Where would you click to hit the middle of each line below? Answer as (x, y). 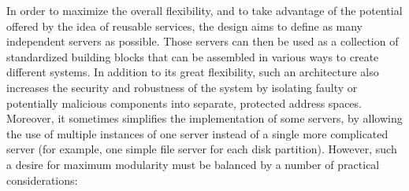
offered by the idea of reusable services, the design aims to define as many (185, 26)
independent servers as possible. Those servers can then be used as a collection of (203, 41)
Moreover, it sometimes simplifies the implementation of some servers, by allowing (204, 118)
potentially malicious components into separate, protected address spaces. (184, 103)
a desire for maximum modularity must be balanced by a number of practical (193, 164)
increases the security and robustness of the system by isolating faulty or (182, 87)
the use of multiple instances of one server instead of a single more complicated (197, 133)
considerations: (42, 180)
